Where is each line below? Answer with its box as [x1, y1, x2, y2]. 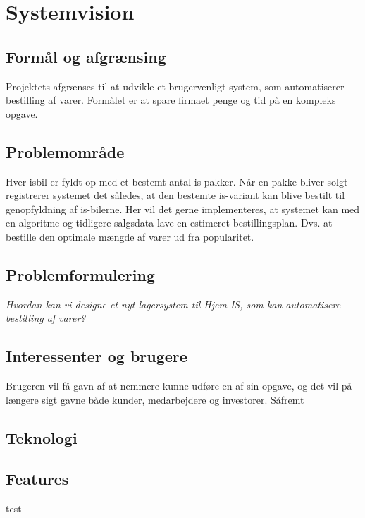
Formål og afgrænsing [6, 45, 166, 67]
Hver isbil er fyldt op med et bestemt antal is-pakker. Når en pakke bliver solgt [6, 174, 348, 188]
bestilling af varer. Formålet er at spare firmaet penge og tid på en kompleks [6, 92, 336, 107]
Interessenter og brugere [6, 345, 187, 367]
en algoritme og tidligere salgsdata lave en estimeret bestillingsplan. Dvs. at [6, 215, 333, 230]
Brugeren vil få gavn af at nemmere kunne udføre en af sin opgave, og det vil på [6, 378, 352, 393]
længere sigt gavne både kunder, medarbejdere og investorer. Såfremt [6, 392, 304, 406]
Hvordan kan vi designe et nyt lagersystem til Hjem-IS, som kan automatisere [6, 296, 341, 311]
